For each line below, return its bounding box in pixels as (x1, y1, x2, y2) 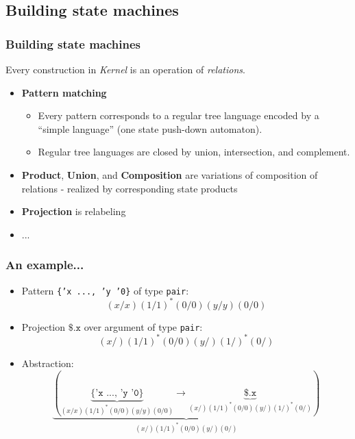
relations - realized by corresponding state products (21, 181, 238, 195)
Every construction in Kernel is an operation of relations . (5, 62, 245, 76)
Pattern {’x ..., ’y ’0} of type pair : (21, 283, 189, 297)
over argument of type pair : (84, 319, 203, 334)
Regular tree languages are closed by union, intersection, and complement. (38, 145, 350, 159)
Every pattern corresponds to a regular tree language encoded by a (38, 108, 319, 123)
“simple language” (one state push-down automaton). (38, 121, 262, 136)
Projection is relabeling (21, 204, 126, 218)
